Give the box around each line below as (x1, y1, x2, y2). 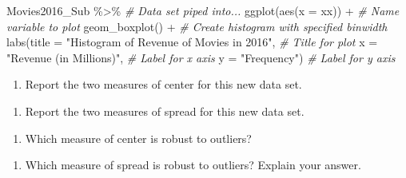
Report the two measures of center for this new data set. (25, 76, 302, 93)
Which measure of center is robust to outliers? (25, 129, 252, 146)
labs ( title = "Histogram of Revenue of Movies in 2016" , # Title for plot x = (6, 34, 378, 50)
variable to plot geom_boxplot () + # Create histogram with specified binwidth (6, 18, 388, 34)
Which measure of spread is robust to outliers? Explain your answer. (25, 156, 361, 173)
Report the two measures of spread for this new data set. (25, 102, 304, 119)
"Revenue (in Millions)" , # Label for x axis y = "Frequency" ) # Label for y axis (6, 49, 396, 65)
